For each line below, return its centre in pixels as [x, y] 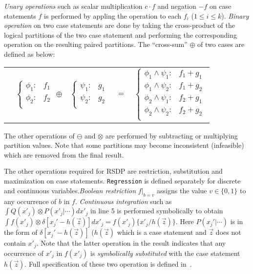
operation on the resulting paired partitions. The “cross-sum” [96, 44]
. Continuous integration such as [123, 201]
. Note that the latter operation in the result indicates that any [131, 243]
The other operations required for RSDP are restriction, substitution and [113, 171]
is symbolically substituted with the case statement [165, 253]
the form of [21, 232]
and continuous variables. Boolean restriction [70, 190]
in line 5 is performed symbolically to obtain [157, 211]
